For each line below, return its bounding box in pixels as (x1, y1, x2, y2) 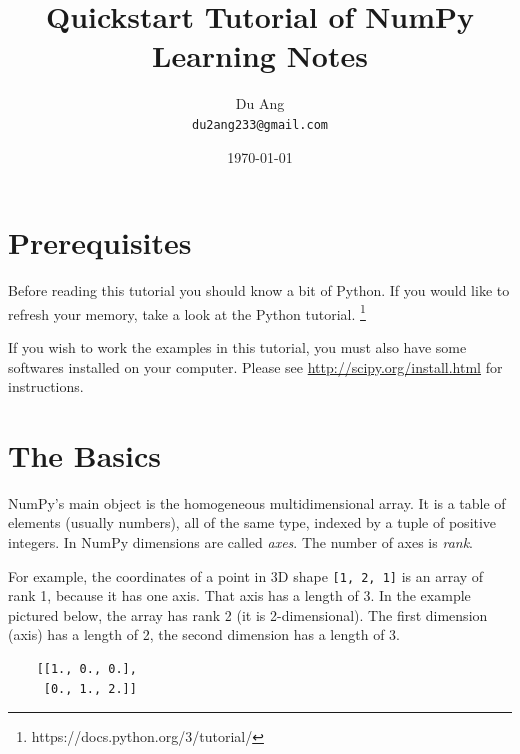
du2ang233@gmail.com (191, 117, 329, 132)
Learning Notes (152, 35, 368, 76)
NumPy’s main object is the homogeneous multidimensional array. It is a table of (8, 492, 506, 513)
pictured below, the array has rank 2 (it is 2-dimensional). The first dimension (8, 604, 488, 625)
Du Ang (235, 93, 285, 114)
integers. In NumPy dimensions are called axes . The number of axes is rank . (8, 532, 474, 553)
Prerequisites (8, 222, 192, 263)
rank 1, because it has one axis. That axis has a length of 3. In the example (8, 585, 471, 606)
